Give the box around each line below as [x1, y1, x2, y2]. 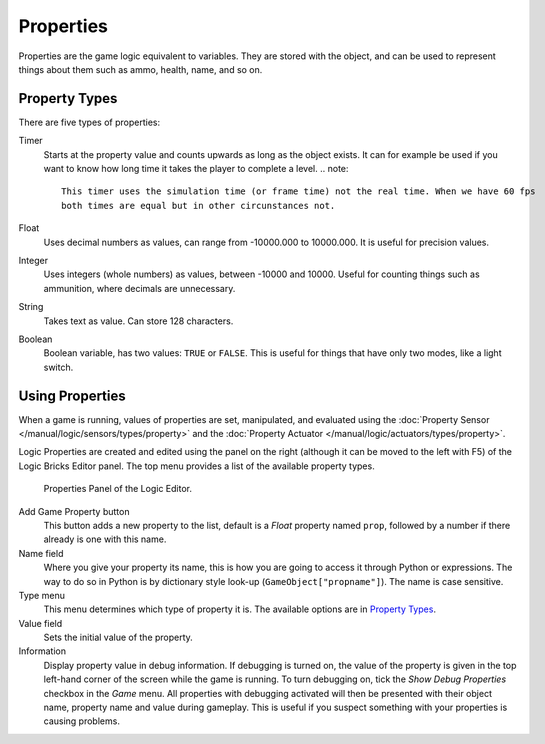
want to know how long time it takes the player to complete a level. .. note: [43, 163, 349, 175]
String [18, 301, 44, 313]
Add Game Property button [18, 505, 130, 517]
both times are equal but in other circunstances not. [61, 200, 336, 211]
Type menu [18, 589, 65, 601]
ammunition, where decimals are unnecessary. [43, 282, 236, 294]
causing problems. [43, 715, 120, 727]
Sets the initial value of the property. [43, 631, 194, 644]
